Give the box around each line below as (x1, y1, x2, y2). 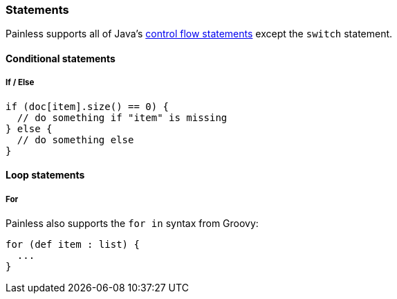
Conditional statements (6, 52, 116, 64)
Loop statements (6, 169, 85, 181)
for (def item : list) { (6, 239, 140, 251)
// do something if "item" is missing (17, 111, 228, 123)
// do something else (17, 134, 134, 145)
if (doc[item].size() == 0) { (6, 100, 169, 112)
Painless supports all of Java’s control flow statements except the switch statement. (6, 28, 393, 40)
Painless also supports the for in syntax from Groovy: (6, 217, 259, 230)
